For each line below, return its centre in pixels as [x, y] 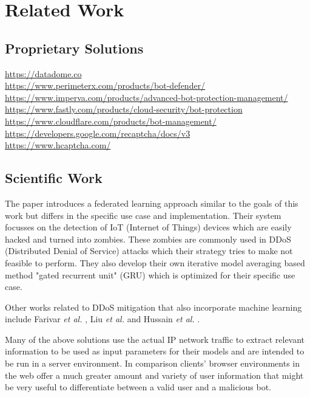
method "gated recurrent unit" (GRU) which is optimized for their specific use [150, 274]
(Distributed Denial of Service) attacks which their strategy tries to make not [149, 251]
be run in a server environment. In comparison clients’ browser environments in [153, 363]
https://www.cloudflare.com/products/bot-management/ [111, 121]
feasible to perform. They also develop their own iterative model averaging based [155, 262]
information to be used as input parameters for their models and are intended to [155, 351]
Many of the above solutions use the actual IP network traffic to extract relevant [155, 339]
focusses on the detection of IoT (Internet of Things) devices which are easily [148, 227]
